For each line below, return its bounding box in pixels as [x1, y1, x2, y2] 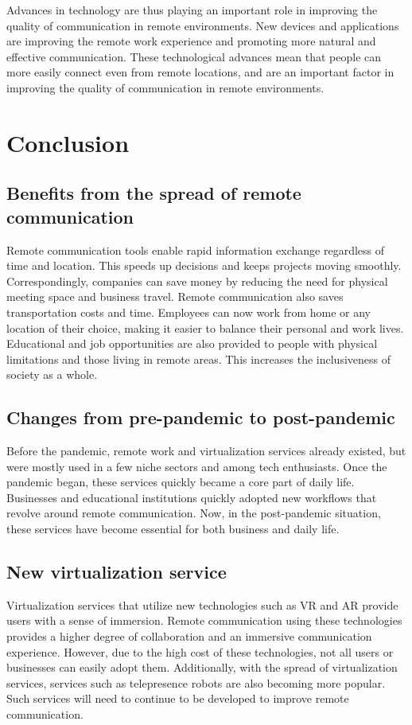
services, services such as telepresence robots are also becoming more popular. [6, 674, 386, 691]
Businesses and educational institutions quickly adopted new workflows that [6, 489, 377, 505]
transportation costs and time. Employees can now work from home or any [6, 303, 371, 320]
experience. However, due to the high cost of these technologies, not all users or [6, 643, 394, 660]
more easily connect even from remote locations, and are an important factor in [6, 64, 395, 80]
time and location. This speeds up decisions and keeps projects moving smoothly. [6, 257, 402, 274]
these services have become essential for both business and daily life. [6, 520, 340, 537]
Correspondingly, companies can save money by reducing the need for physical [6, 272, 388, 289]
